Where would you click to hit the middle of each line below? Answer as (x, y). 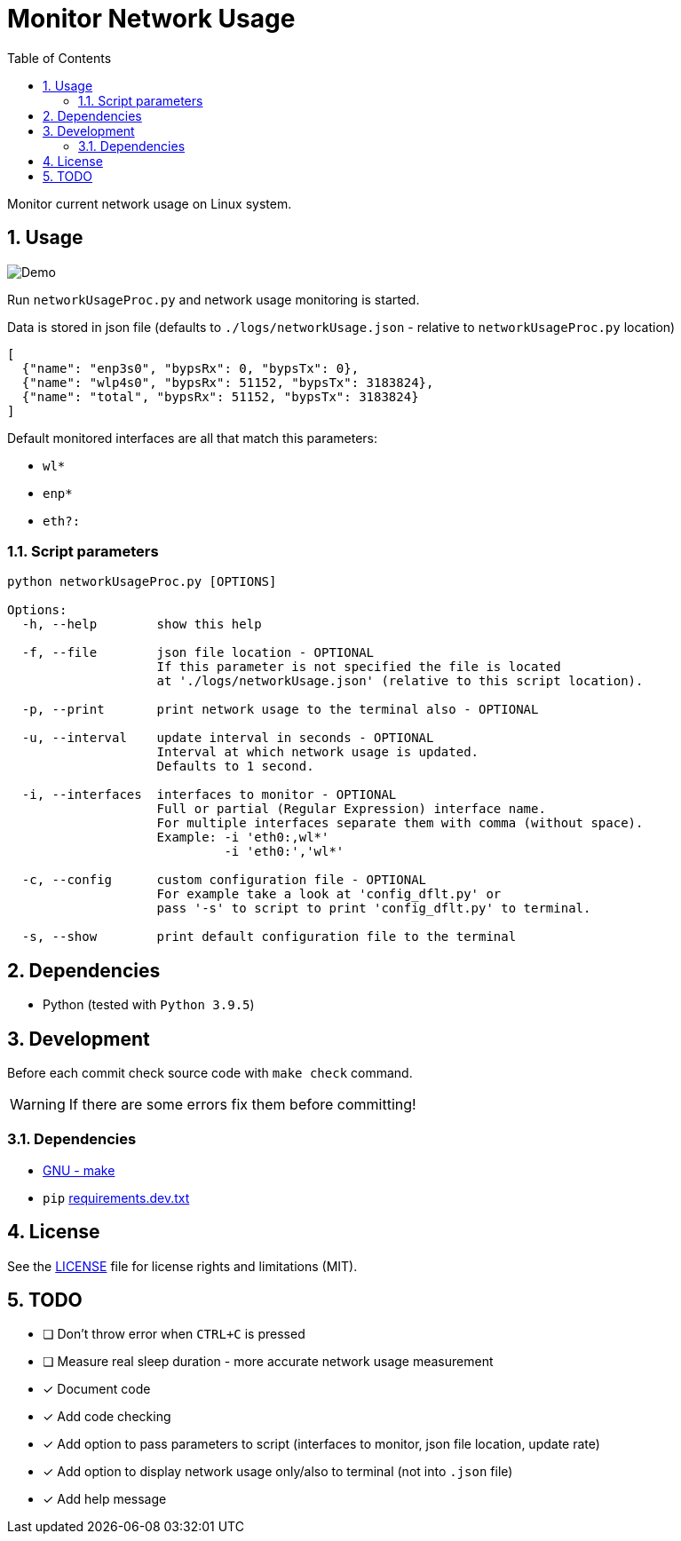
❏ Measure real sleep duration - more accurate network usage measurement (268, 1362)
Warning (38, 1105)
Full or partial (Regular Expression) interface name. (351, 809)
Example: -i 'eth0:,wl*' (243, 838)
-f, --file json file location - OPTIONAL (198, 653)
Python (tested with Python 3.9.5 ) (149, 1005)
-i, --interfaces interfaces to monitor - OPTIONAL (209, 795)
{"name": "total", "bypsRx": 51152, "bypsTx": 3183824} (220, 396)
